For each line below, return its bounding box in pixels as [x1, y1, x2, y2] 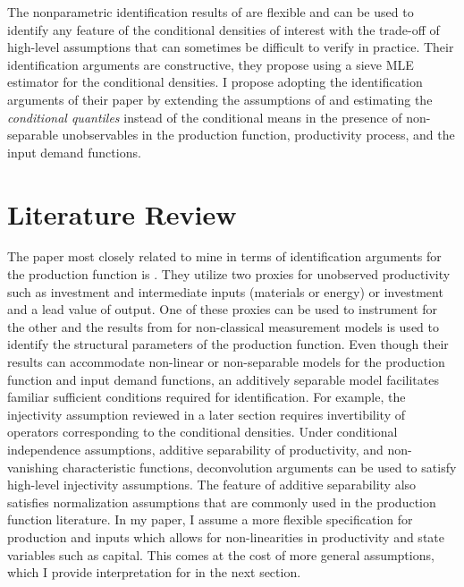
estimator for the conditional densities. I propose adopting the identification [7, 72, 423, 91]
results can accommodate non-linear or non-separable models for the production [7, 353, 445, 371]
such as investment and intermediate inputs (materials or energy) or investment [7, 282, 443, 301]
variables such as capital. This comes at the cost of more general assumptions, [7, 545, 434, 564]
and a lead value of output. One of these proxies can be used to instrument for [7, 300, 438, 319]
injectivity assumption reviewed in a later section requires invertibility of [7, 404, 406, 423]
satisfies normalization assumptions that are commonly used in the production [7, 492, 436, 511]
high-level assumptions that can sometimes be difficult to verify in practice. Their [7, 38, 454, 56]
